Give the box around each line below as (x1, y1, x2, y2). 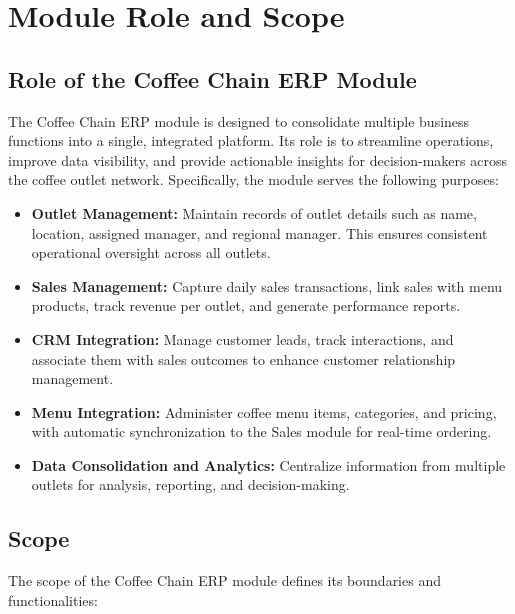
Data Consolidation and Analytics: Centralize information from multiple (31, 454, 506, 475)
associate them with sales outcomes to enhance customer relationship (31, 348, 456, 369)
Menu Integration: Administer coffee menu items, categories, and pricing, (31, 401, 497, 422)
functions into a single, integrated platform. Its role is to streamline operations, (8, 130, 494, 151)
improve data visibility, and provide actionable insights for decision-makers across (8, 149, 507, 170)
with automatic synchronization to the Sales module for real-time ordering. (31, 421, 492, 442)
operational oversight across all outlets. (31, 242, 271, 263)
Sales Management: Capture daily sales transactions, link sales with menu (31, 275, 503, 296)
